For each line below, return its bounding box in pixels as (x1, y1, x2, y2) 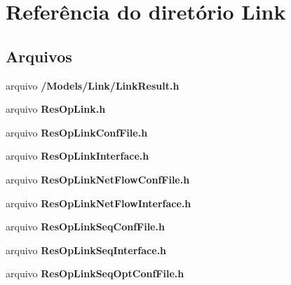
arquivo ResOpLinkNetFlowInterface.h (6, 195, 191, 210)
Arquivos (6, 45, 72, 67)
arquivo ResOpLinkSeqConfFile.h (6, 219, 165, 234)
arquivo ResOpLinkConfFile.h (6, 125, 148, 139)
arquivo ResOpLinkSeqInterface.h (6, 242, 167, 257)
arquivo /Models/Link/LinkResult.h (6, 78, 180, 92)
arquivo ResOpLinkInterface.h (6, 148, 149, 163)
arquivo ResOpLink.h (6, 102, 106, 116)
